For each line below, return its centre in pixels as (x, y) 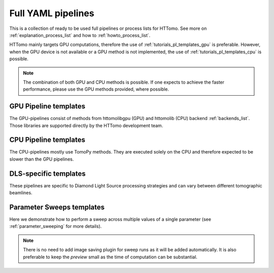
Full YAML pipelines (52, 13)
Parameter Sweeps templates (57, 207)
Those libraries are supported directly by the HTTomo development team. (86, 125)
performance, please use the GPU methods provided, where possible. (96, 89)
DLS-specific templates (47, 173)
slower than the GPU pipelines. (42, 159)
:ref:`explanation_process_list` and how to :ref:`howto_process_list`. (80, 35)
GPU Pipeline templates (47, 106)
